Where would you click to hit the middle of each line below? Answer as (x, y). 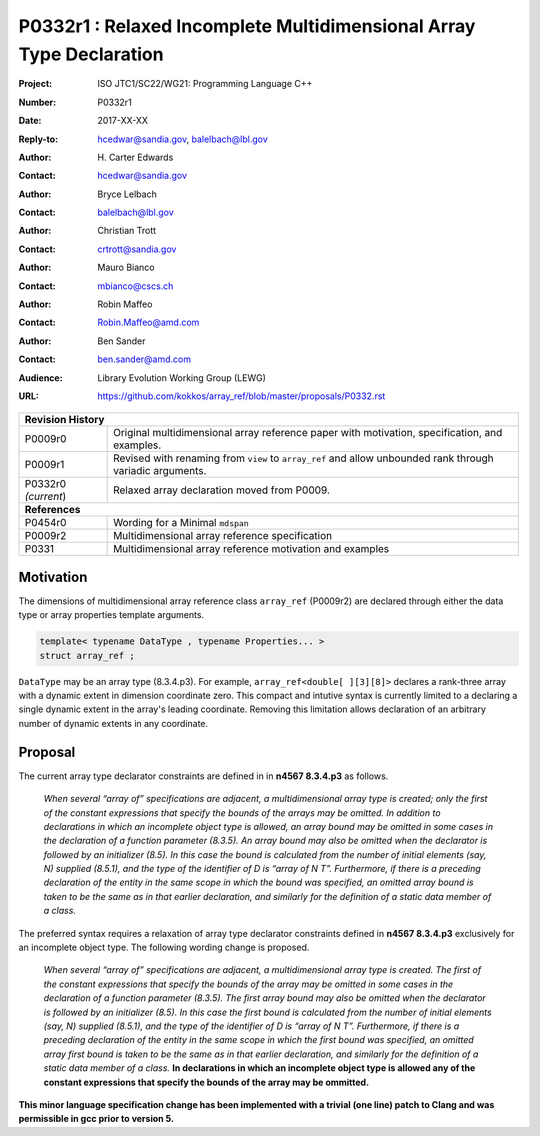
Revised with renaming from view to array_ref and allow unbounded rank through (303, 458)
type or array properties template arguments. (111, 615)
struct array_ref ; (87, 655)
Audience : (41, 377)
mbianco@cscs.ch (135, 286)
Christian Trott (127, 231)
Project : (35, 84)
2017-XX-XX (123, 121)
